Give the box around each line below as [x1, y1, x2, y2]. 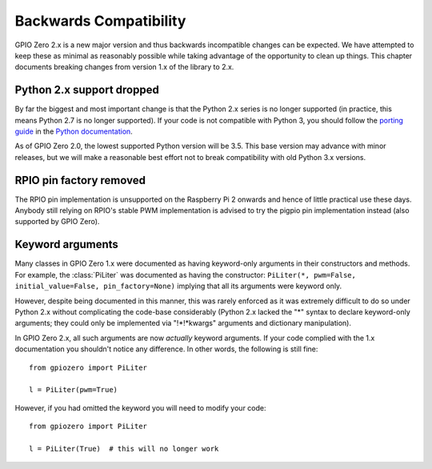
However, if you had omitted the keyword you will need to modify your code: [14, 403, 266, 412]
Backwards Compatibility [14, 12, 186, 30]
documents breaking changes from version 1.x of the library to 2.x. [14, 62, 234, 72]
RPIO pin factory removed [14, 173, 146, 187]
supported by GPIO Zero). [14, 217, 100, 226]
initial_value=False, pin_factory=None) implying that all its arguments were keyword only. [14, 281, 342, 291]
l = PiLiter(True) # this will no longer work [29, 444, 219, 453]
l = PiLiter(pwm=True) [29, 385, 118, 395]
